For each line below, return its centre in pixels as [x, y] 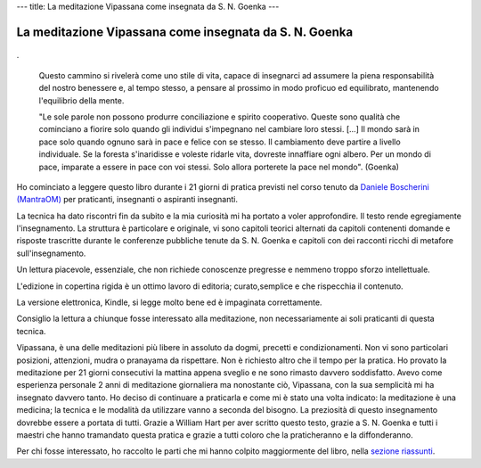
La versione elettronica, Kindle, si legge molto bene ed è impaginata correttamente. [169, 302]
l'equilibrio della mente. [82, 100]
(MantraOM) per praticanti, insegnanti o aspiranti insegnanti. [127, 200]
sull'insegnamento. [51, 253]
